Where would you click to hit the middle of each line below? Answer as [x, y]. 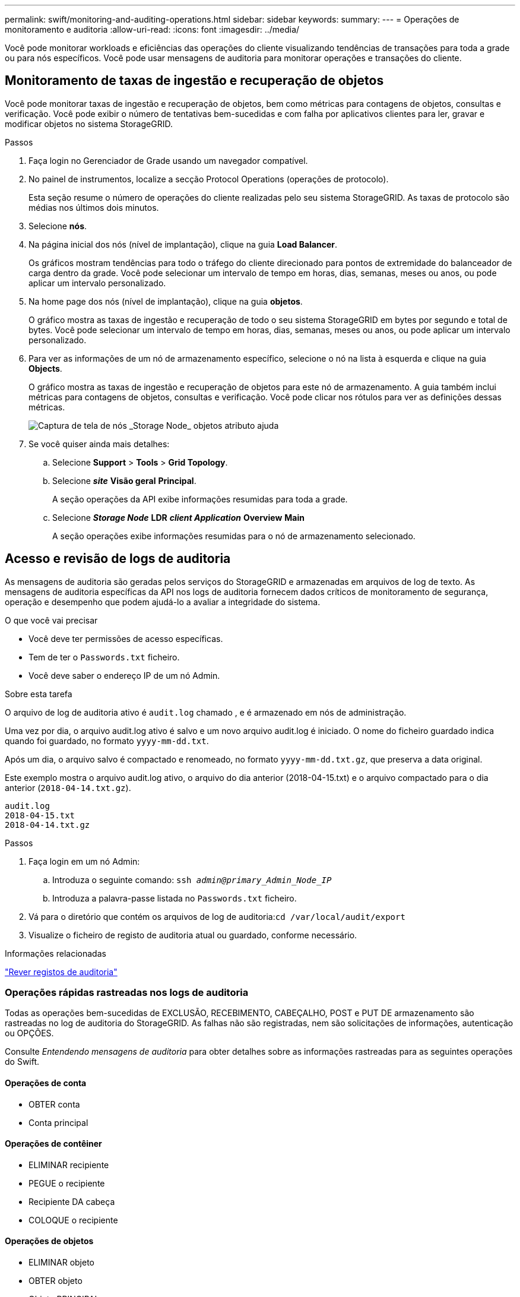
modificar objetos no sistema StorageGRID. [89, 124]
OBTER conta [54, 1104]
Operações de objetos [49, 1241]
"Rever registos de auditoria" [61, 972]
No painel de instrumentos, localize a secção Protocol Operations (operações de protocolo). [209, 179]
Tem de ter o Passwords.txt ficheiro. [104, 657]
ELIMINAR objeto [62, 1263]
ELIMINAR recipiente [69, 1165]
